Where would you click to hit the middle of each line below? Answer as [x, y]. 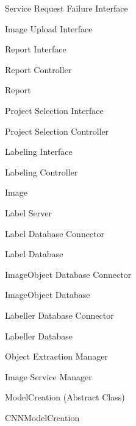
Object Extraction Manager [57, 356]
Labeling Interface [39, 151]
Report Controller [38, 69]
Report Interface [36, 49]
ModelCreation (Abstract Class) [65, 397]
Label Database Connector [55, 233]
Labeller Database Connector [59, 315]
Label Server [28, 212]
